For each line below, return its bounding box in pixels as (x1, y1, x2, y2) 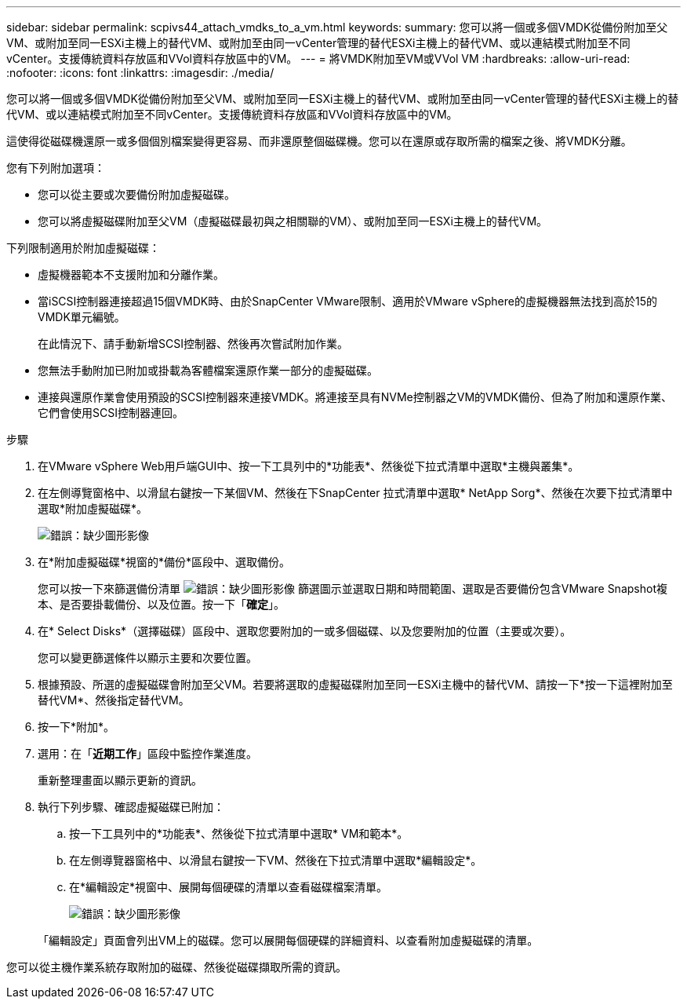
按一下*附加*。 (38, 720, 115, 733)
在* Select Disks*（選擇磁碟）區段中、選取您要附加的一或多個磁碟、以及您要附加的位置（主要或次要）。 (38, 624, 572, 638)
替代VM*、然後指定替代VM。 (38, 693, 190, 707)
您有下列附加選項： (6, 161, 105, 174)
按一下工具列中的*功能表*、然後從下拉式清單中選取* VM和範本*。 (69, 827, 409, 840)
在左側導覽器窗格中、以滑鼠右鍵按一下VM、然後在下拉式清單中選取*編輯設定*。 (69, 853, 482, 867)
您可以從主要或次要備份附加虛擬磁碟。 (38, 188, 235, 201)
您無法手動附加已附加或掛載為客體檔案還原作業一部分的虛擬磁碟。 (38, 364, 378, 377)
